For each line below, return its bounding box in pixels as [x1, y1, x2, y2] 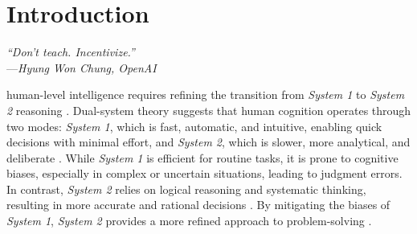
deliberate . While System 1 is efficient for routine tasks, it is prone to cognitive [6, 149, 399, 166]
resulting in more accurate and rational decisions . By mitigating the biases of [6, 196, 390, 213]
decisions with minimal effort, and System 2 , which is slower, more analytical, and [6, 133, 411, 150]
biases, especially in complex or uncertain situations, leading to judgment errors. [6, 165, 403, 182]
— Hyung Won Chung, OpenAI [6, 59, 157, 76]
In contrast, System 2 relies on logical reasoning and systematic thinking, [6, 180, 366, 197]
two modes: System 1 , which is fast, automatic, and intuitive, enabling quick [6, 117, 382, 134]
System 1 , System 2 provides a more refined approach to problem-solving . [6, 212, 372, 229]
